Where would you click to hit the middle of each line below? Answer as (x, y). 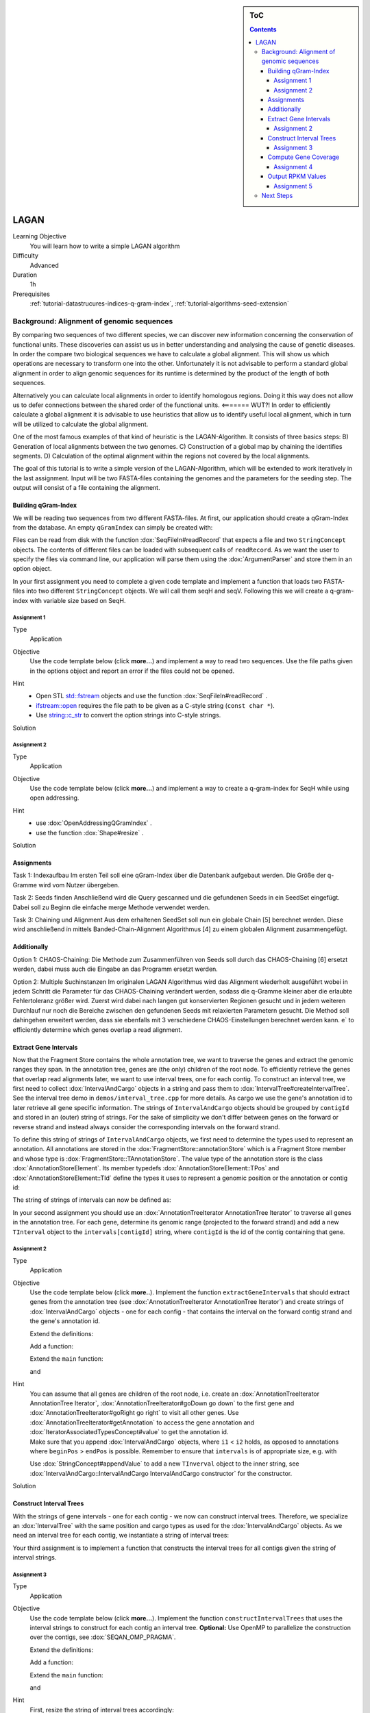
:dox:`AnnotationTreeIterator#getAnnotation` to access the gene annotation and (142, 1422)
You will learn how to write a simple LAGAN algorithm (105, 246)
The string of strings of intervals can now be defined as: (92, 1200)
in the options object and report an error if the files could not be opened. (132, 671)
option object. (32, 569)
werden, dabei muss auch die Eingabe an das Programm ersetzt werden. (115, 969)
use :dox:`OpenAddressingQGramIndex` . (94, 823)
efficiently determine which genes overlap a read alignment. (98, 1030)
